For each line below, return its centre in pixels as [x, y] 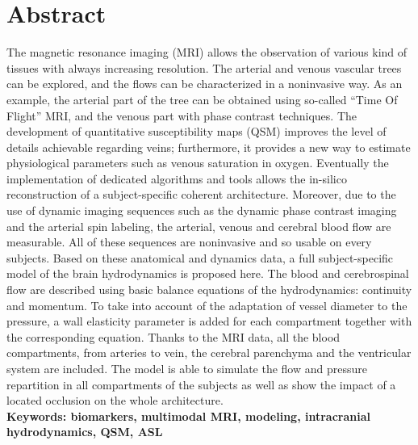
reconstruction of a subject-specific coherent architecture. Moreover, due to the [201, 194]
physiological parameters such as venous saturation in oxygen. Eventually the [198, 163]
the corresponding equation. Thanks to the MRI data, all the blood [173, 336]
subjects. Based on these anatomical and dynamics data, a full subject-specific [200, 257]
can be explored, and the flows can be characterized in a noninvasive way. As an [205, 84]
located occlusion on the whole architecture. [115, 400]
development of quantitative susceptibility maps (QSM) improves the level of [196, 131]
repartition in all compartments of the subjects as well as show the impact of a [201, 384]
